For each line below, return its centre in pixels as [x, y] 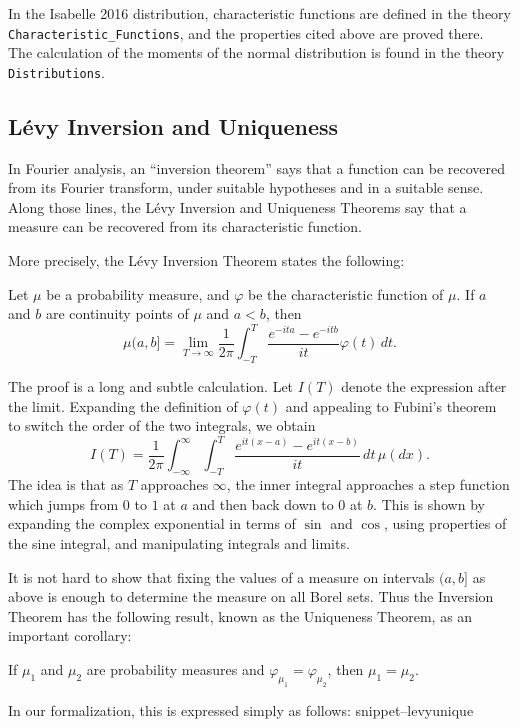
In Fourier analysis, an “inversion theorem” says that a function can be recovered [257, 167]
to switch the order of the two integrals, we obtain [162, 425]
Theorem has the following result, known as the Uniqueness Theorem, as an [240, 615]
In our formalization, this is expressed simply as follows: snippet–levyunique [241, 709]
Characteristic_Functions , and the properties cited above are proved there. [246, 32]
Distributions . [56, 71]
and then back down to [263, 503]
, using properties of [445, 523]
